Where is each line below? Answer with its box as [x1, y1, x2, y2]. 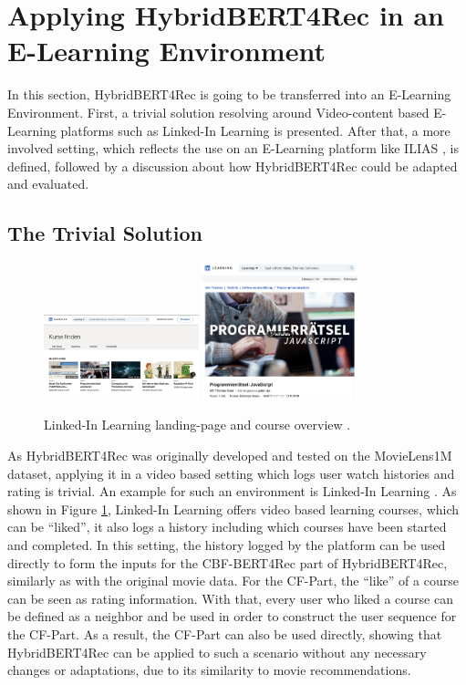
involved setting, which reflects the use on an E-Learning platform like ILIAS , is [7, 139, 459, 158]
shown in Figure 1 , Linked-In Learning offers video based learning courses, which [7, 499, 460, 518]
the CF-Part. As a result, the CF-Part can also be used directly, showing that [7, 625, 442, 643]
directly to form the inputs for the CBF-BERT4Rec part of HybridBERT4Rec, [7, 553, 448, 572]
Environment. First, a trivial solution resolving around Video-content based [7, 102, 430, 121]
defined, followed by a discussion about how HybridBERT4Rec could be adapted [7, 156, 458, 175]
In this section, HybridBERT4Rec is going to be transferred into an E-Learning [7, 85, 451, 104]
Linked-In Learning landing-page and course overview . [44, 415, 351, 434]
